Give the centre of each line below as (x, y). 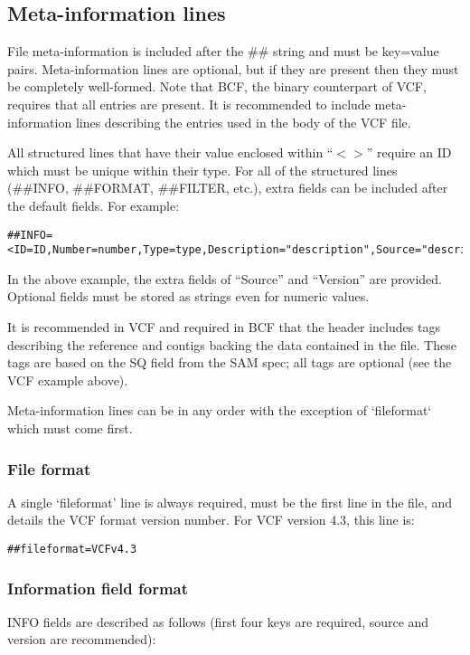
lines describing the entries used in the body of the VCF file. (243, 122)
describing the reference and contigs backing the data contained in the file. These (232, 344)
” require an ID (409, 152)
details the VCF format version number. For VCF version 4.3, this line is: (211, 520)
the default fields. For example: (94, 205)
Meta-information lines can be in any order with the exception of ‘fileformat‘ (220, 410)
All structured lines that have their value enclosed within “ (170, 152)
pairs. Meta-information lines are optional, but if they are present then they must (233, 68)
